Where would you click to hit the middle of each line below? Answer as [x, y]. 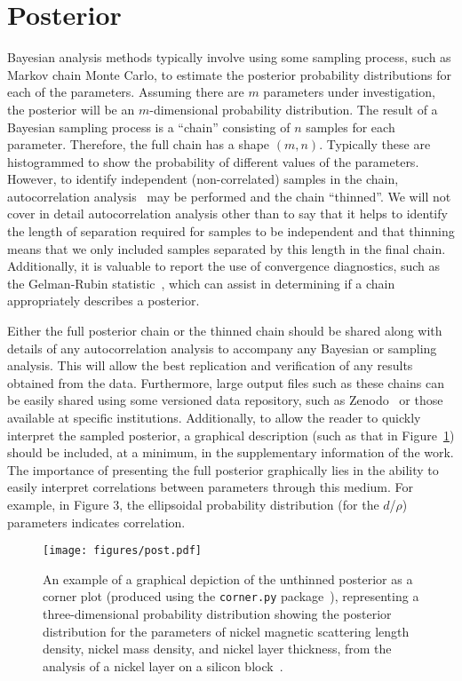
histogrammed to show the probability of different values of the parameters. [213, 161]
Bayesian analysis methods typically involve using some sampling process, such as [229, 57]
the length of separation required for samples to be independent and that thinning [231, 231]
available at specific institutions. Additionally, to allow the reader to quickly [214, 417]
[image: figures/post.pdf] [122, 551]
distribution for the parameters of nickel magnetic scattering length [226, 631]
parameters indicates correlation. [96, 522]
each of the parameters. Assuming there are [126, 92]
